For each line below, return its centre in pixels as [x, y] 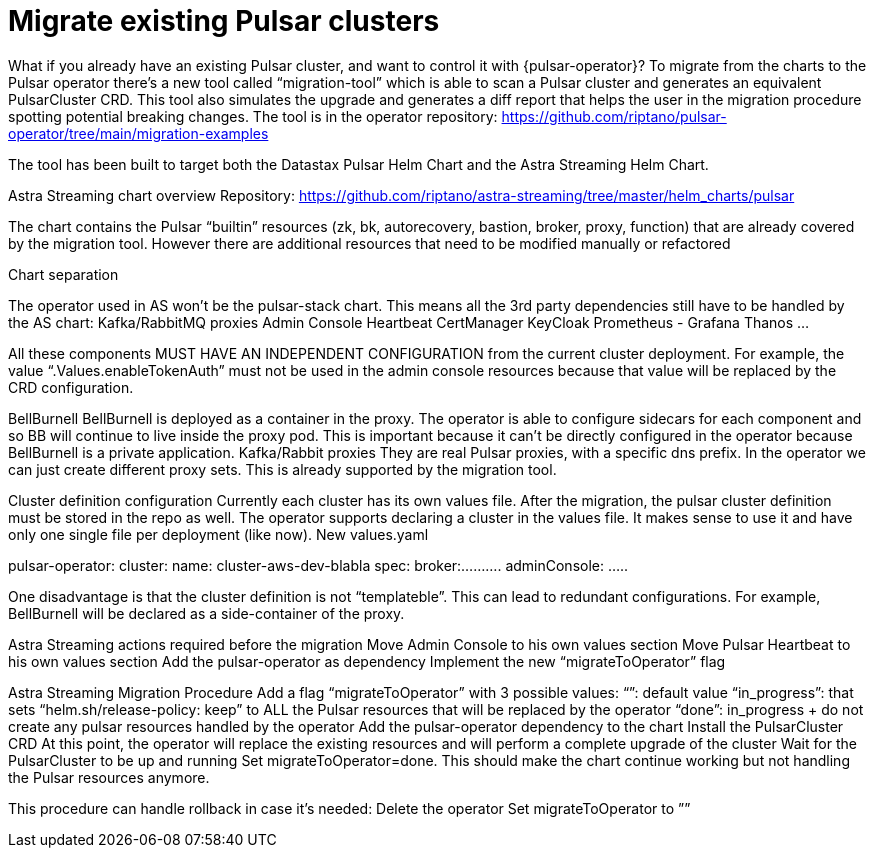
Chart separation [63, 274]
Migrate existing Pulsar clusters [224, 21]
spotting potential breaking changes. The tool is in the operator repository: [253, 116]
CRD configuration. [71, 387]
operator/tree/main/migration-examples [138, 133]
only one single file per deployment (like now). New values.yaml [218, 534]
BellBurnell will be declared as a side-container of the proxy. [206, 613]
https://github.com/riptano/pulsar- [614, 116]
